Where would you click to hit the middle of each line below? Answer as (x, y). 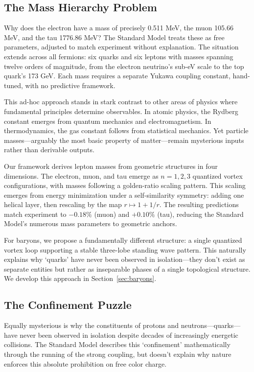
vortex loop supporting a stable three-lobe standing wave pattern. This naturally (125, 249)
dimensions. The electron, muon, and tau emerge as (81, 175)
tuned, (13, 85)
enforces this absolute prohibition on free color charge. (85, 363)
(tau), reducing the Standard (200, 214)
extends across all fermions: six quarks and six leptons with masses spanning (119, 56)
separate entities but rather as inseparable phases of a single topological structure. (127, 268)
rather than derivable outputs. (49, 150)
